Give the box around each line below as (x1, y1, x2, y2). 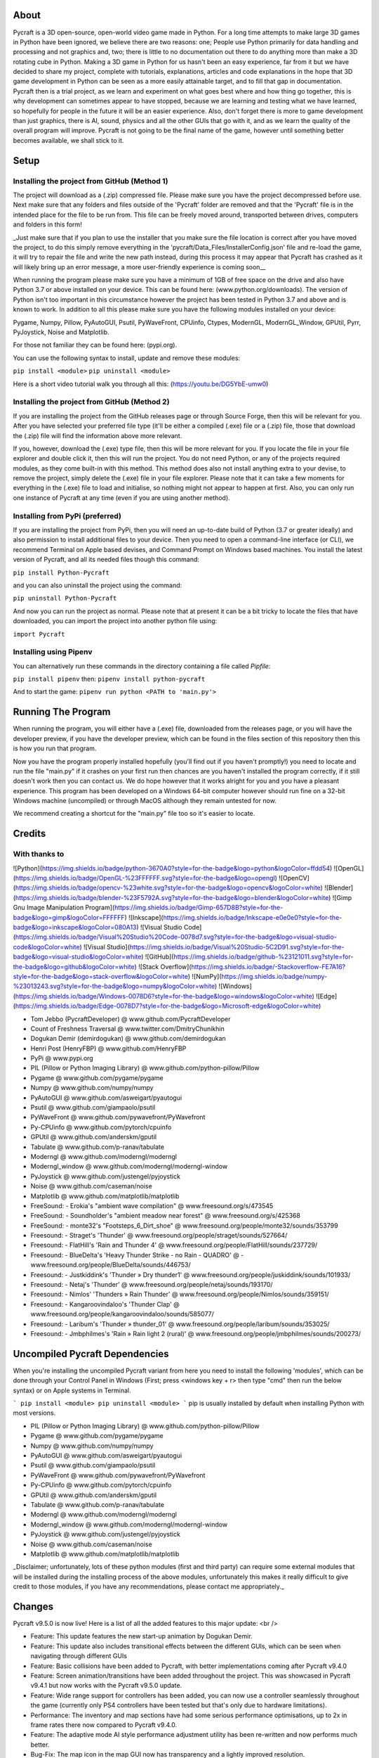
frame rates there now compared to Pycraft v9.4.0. (30, 1720, 178, 1729)
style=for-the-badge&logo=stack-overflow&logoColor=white (13, 972, 189, 980)
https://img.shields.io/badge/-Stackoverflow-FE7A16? (191, 962, 346, 970)
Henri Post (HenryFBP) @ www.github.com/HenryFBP (30, 1044, 187, 1053)
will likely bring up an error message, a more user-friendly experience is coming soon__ (13, 262, 266, 271)
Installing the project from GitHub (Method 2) (13, 397, 170, 407)
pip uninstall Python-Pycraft (13, 594, 117, 603)
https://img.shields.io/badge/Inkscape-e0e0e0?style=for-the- (163, 913, 343, 921)
